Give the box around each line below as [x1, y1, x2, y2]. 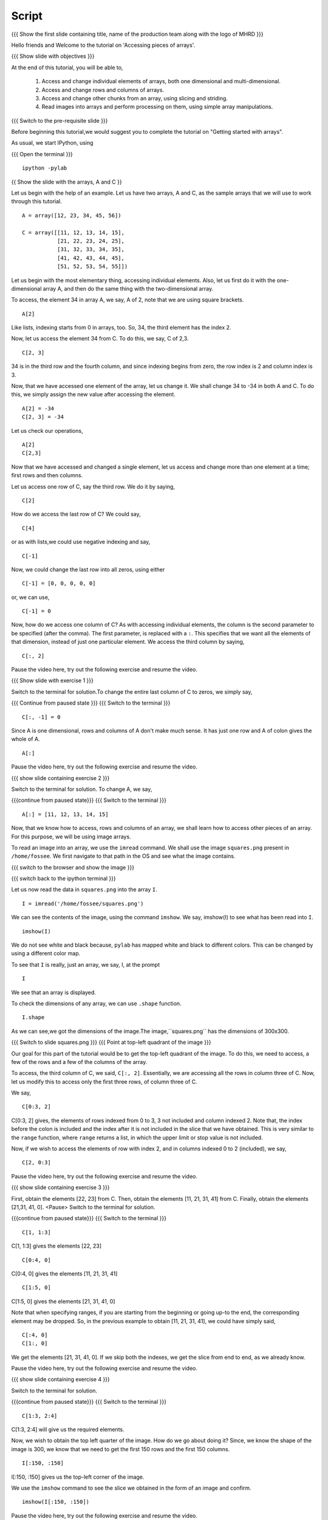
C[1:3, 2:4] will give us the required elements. [11, 1426, 125, 1433]
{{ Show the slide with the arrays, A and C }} [11, 178, 122, 185]
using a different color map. [11, 950, 81, 957]
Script [11, 9, 43, 22]
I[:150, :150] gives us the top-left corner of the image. [11, 1473, 145, 1480]
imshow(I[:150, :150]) [22, 1499, 90, 1505]
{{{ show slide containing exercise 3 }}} [11, 1184, 110, 1191]
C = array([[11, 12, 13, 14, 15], [22, 229, 125, 236]
